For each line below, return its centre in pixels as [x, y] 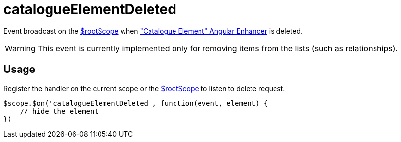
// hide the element [59, 111]
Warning [20, 48]
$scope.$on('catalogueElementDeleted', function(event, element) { [136, 103]
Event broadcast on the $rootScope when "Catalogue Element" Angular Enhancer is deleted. [153, 31]
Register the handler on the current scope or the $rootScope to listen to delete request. [144, 88]
